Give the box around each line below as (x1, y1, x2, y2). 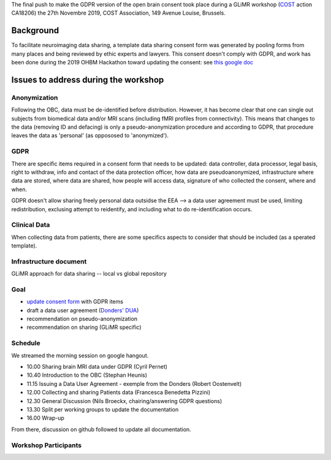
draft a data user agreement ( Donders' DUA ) (26, 306, 139, 314)
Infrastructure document (11, 257, 87, 266)
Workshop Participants (11, 441, 82, 450)
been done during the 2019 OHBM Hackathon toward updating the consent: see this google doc (11, 59, 254, 66)
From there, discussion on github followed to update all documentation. (11, 426, 191, 433)
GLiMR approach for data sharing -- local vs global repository (11, 270, 167, 277)
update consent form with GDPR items (26, 298, 124, 306)
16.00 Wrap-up (26, 414, 64, 422)
